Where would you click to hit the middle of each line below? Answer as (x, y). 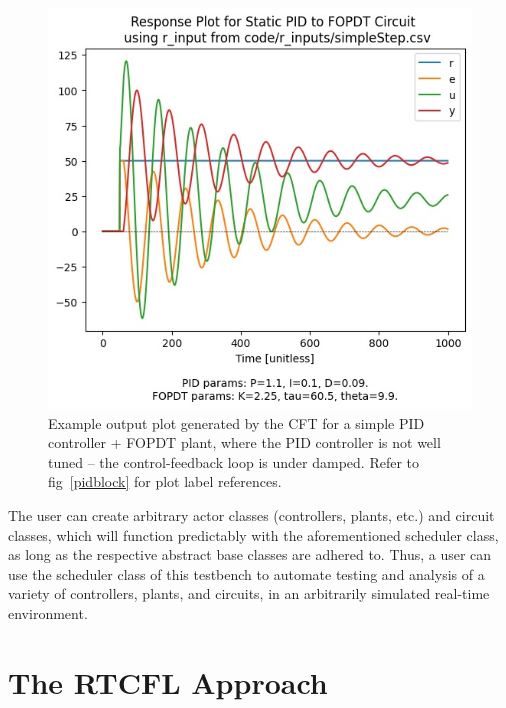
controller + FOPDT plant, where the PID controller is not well (244, 442)
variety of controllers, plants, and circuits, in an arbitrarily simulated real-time (249, 593)
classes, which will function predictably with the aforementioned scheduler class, (253, 534)
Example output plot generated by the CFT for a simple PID (236, 422)
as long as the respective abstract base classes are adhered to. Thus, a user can (250, 554)
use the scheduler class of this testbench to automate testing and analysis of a (246, 573)
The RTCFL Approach (168, 681)
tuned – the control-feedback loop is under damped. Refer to (234, 461)
